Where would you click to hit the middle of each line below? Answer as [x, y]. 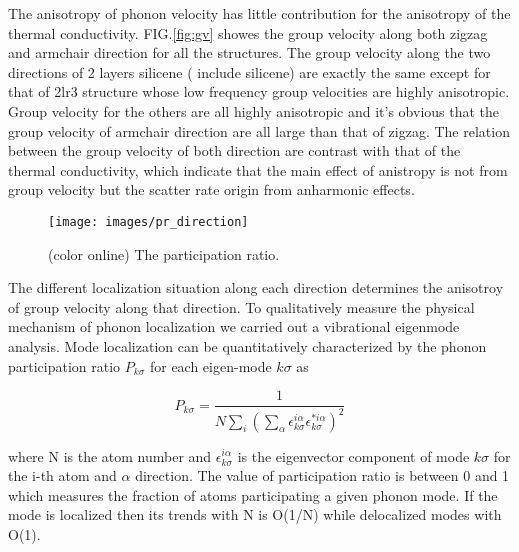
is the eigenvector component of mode [353, 455]
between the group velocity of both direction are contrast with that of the [234, 150]
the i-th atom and [62, 475]
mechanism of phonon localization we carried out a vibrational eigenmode [234, 326]
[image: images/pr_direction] [148, 221]
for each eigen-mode [210, 365]
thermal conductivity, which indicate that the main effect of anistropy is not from [258, 169]
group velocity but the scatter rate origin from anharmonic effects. [211, 189]
